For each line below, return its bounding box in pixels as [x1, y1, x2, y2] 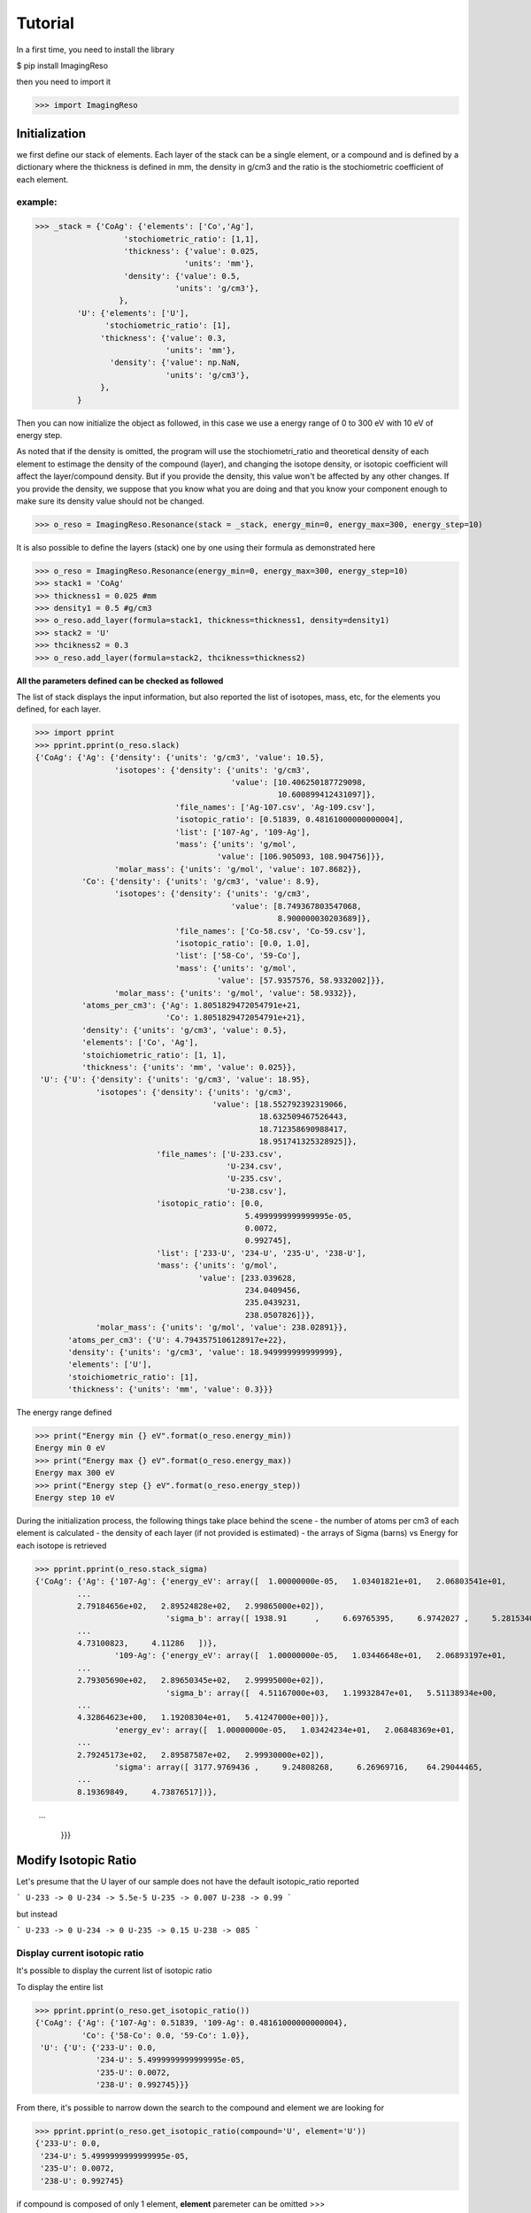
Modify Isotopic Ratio [16, 1853, 137, 1868]
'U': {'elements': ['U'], [76, 308, 189, 318]
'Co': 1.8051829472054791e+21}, [165, 1013, 306, 1022]
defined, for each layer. [16, 704, 102, 714]
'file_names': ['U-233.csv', [156, 1149, 283, 1159]
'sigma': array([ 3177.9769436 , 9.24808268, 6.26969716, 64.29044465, [113, 1762, 483, 1772]
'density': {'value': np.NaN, [109, 358, 241, 367]
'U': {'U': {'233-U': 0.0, [40, 2042, 157, 2053]
